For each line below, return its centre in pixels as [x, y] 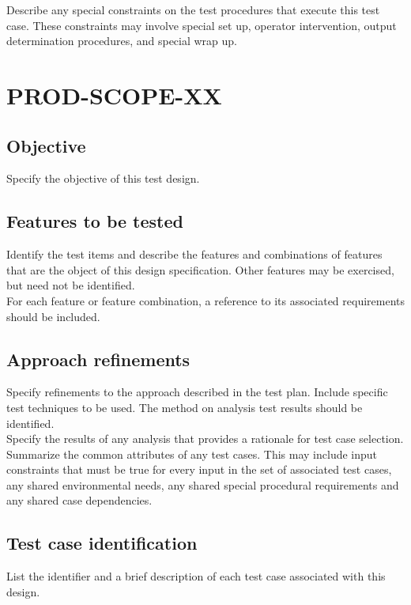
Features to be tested [95, 221]
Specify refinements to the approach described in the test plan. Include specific [197, 392]
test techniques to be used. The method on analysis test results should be [185, 407]
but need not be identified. [71, 285]
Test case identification [102, 543]
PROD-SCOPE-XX [114, 95]
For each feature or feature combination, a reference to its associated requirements [205, 300]
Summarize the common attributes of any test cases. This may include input [192, 454]
